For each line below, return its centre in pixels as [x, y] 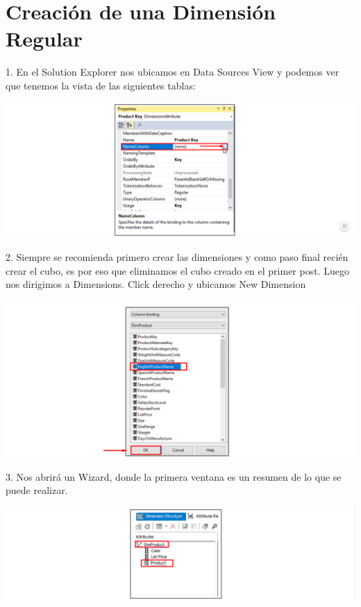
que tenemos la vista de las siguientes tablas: [101, 85]
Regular [44, 39]
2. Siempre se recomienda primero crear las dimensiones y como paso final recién [177, 257]
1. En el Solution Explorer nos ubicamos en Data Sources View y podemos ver [173, 72]
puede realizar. [37, 490]
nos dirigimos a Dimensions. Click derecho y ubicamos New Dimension [156, 284]
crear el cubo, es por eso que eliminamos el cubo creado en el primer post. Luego [177, 270]
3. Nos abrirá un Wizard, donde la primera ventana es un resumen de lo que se [174, 476]
